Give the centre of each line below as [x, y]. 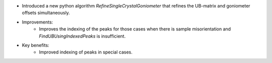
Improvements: [38, 22]
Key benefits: [36, 45]
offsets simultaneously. [46, 13]
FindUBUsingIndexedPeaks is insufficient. [82, 36]
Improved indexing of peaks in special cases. [86, 52]
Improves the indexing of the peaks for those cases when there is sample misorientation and [135, 29]
